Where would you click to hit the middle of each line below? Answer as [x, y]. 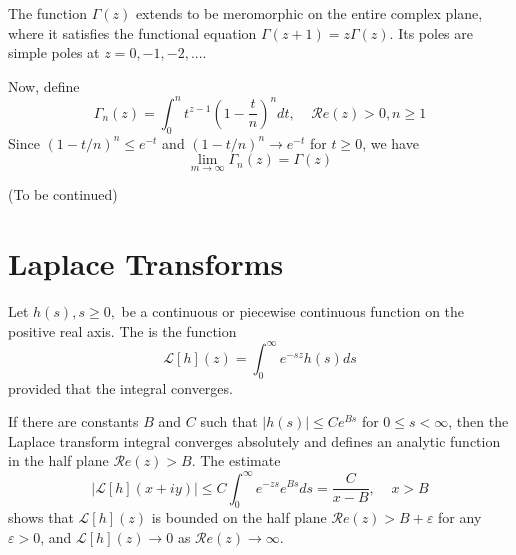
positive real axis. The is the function [122, 330]
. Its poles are [431, 32]
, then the [478, 421]
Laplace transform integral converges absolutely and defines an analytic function [254, 440]
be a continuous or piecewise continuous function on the [293, 311]
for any [460, 517]
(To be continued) [63, 194]
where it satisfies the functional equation [132, 32]
